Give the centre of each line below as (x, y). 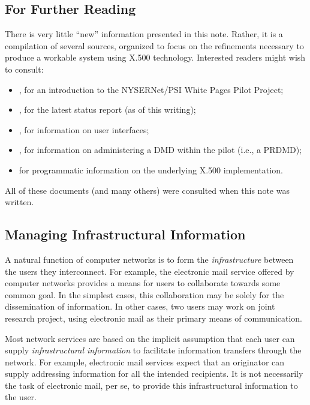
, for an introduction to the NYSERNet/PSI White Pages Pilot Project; (151, 89)
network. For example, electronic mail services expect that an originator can (145, 361)
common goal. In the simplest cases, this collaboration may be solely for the (145, 294)
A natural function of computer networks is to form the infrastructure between (149, 259)
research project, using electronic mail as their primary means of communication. (154, 318)
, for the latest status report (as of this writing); (107, 109)
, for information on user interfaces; (84, 129)
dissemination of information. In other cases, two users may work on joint (140, 306)
